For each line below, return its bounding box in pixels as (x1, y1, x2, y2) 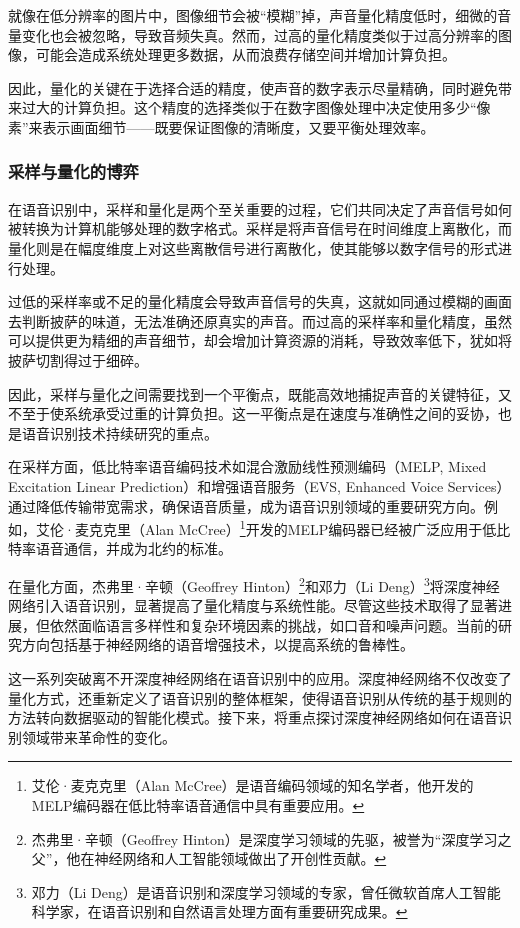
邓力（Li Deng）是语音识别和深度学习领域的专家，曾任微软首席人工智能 (31, 881, 501, 902)
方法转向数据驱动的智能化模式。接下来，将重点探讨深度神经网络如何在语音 (8, 707, 498, 728)
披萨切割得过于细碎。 (8, 349, 148, 370)
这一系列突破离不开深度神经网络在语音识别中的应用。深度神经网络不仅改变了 (8, 667, 512, 688)
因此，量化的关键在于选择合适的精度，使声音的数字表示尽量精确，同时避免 (8, 77, 498, 98)
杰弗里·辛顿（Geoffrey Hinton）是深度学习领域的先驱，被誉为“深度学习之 (31, 828, 512, 849)
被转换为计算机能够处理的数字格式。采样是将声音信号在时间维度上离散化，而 (8, 218, 512, 239)
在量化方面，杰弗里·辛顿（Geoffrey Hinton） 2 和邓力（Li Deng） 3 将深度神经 (8, 572, 500, 596)
